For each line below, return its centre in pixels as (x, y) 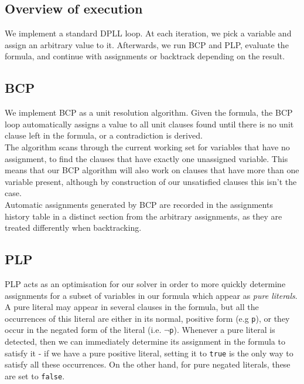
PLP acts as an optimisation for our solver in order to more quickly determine (145, 283)
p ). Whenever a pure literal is (222, 330)
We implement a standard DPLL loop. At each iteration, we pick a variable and (148, 33)
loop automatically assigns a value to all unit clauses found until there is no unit (149, 124)
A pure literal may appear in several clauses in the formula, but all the (132, 307)
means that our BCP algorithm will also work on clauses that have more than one (152, 170)
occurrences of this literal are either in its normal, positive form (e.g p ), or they (147, 318)
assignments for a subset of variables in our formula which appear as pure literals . (151, 295)
